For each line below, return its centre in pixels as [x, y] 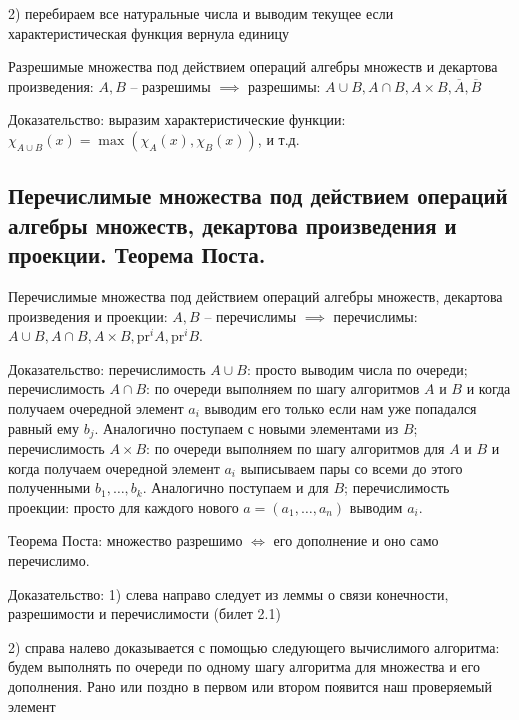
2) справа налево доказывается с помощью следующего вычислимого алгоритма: [254, 646]
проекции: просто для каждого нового [123, 506]
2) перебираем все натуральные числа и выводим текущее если [201, 13]
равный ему [43, 427]
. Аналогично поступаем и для [235, 487]
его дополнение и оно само [356, 540]
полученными [49, 487]
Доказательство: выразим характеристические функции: [177, 119]
